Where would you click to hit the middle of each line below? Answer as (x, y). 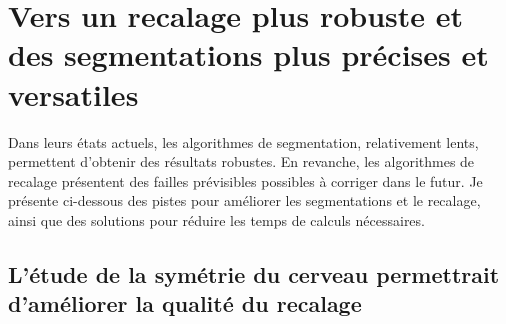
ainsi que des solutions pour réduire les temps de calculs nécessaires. (216, 219)
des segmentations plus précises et (248, 54)
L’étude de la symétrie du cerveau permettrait (254, 273)
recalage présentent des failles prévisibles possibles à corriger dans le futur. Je (245, 180)
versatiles (73, 93)
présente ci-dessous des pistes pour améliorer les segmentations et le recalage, (244, 200)
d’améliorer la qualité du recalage (185, 303)
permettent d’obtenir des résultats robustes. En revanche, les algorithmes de (241, 161)
